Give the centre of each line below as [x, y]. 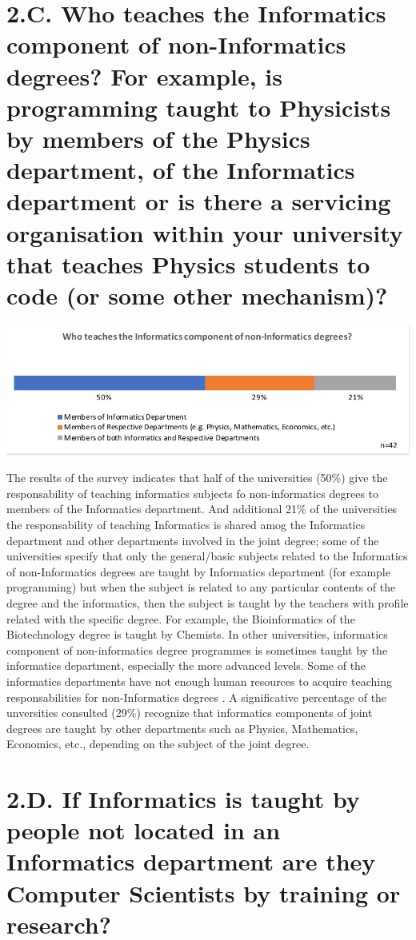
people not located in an [144, 830]
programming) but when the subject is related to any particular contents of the [201, 587]
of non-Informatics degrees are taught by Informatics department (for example [198, 571]
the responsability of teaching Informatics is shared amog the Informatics [186, 524]
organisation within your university [205, 232]
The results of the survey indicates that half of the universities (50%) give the [197, 478]
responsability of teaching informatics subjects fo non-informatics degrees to [193, 493]
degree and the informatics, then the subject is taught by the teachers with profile [208, 602]
